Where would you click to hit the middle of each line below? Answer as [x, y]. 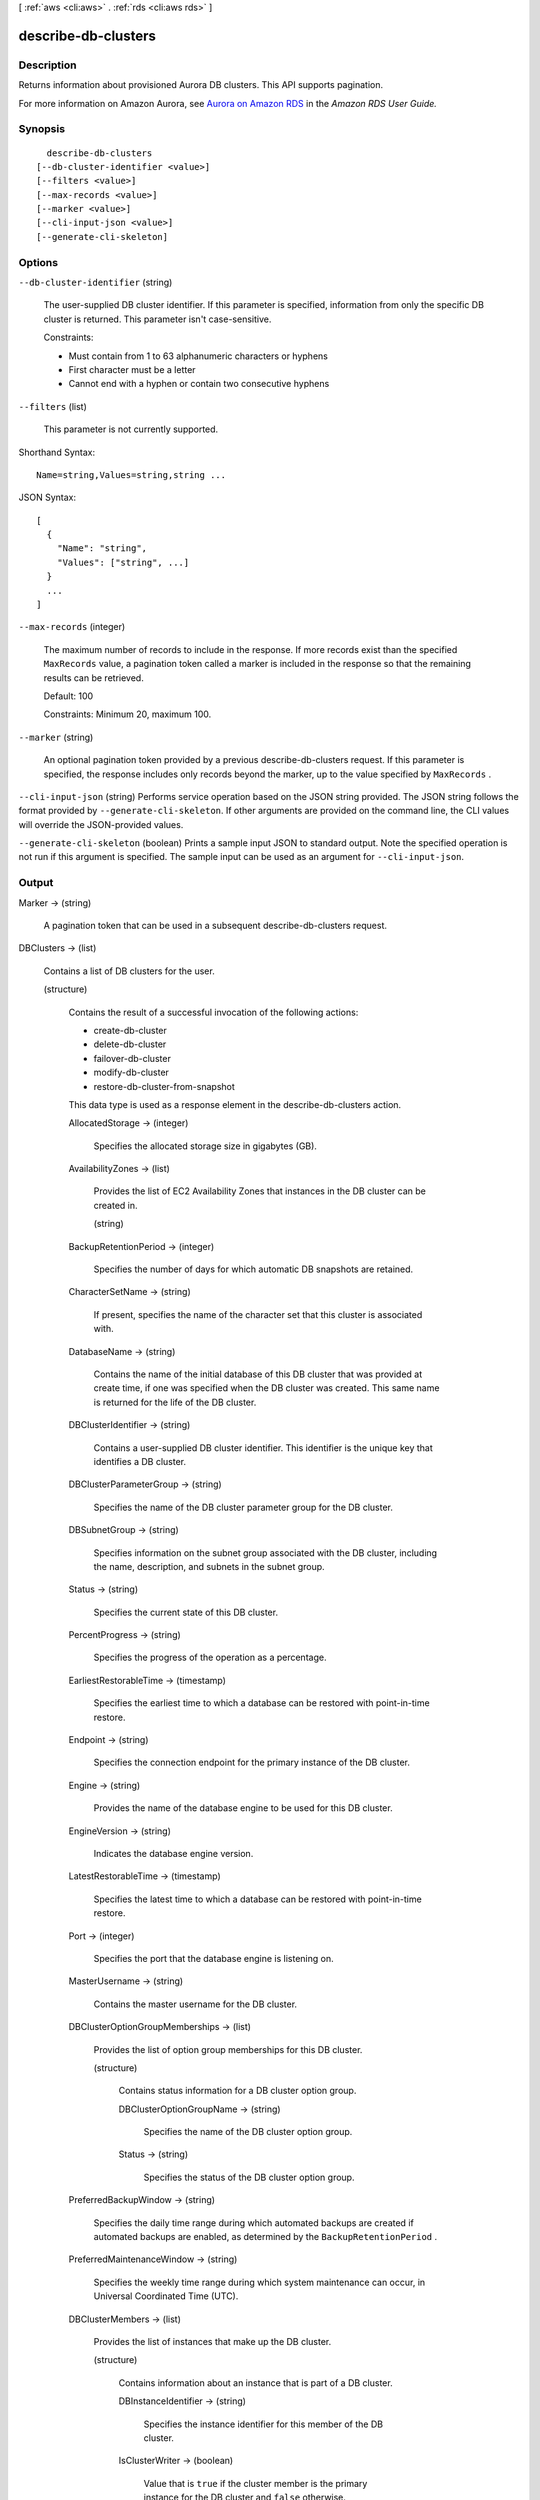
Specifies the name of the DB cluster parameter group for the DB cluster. [243, 1507]
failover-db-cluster [132, 1058]
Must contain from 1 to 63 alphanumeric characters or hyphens [198, 356]
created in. [116, 1205]
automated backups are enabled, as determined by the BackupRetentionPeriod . [265, 2237]
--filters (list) [52, 406]
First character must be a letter [132, 369]
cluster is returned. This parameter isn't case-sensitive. [157, 319]
